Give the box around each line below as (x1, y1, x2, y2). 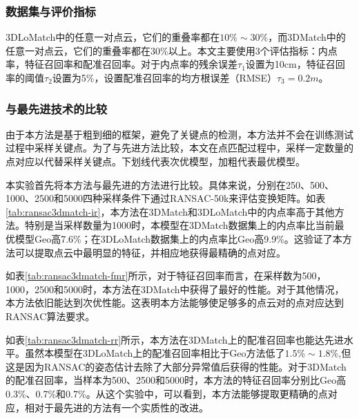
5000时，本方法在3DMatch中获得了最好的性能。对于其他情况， (63, 281, 345, 296)
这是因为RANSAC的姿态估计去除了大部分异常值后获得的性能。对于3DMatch (6, 359, 347, 373)
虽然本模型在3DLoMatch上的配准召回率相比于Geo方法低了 (24, 346, 285, 360)
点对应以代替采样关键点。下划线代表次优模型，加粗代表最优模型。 (6, 154, 305, 168)
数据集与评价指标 (6, 2, 96, 19)
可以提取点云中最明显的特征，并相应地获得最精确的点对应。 (14, 245, 286, 259)
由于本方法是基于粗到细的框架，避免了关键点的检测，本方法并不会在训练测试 (6, 127, 353, 141)
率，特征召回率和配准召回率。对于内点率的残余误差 (6, 57, 237, 71)
